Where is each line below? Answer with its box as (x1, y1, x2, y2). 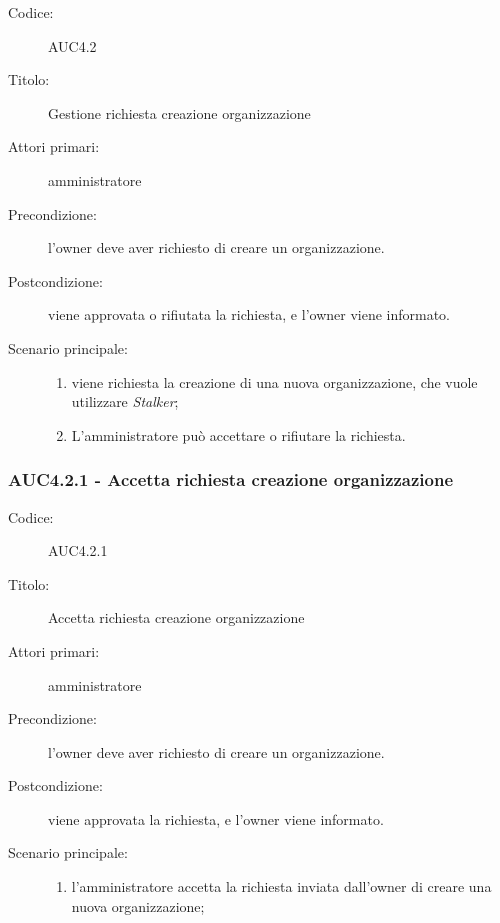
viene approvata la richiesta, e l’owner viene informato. (48, 808, 384, 829)
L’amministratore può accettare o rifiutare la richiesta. (71, 424, 406, 445)
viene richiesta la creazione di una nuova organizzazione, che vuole (71, 371, 478, 392)
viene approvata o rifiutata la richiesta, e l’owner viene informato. (48, 304, 451, 325)
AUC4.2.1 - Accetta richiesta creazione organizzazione (8, 467, 454, 492)
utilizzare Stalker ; (71, 391, 179, 412)
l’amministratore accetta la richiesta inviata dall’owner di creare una (71, 876, 492, 897)
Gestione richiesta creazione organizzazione (48, 102, 311, 123)
